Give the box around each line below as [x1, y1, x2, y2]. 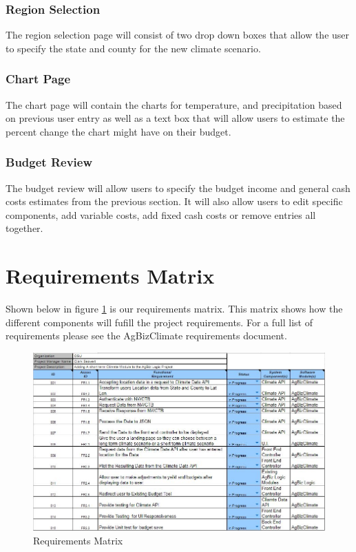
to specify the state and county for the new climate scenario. [6, 41, 261, 55]
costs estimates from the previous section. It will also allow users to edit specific [6, 194, 343, 209]
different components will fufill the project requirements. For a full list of [6, 315, 313, 329]
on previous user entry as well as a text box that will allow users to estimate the [6, 111, 345, 125]
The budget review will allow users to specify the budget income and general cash [6, 180, 350, 195]
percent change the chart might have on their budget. [6, 124, 231, 138]
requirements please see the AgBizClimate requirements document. [6, 328, 287, 343]
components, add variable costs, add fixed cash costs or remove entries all [6, 207, 316, 222]
